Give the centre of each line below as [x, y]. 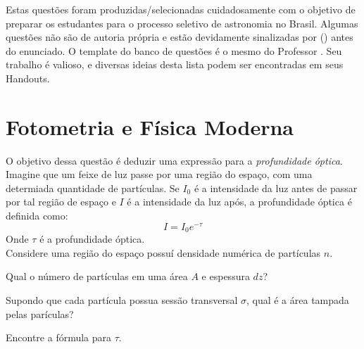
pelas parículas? [40, 313]
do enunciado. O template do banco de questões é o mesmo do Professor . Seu [174, 50]
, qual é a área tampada [297, 299]
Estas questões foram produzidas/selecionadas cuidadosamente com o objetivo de [181, 9]
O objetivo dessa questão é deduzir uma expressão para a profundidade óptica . [174, 160]
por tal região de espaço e [61, 202]
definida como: [37, 216]
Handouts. [28, 78]
